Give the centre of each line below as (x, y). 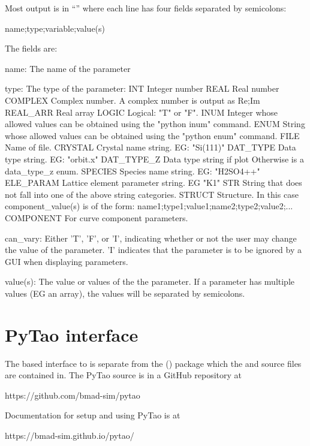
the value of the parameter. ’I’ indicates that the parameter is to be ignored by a (153, 250)
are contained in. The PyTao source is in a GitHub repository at (124, 375)
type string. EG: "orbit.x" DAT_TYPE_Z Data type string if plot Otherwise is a (154, 159)
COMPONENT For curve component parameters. (97, 217)
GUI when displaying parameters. (67, 261)
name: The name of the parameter (68, 68)
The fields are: (31, 48)
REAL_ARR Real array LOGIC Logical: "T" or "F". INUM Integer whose (142, 112)
